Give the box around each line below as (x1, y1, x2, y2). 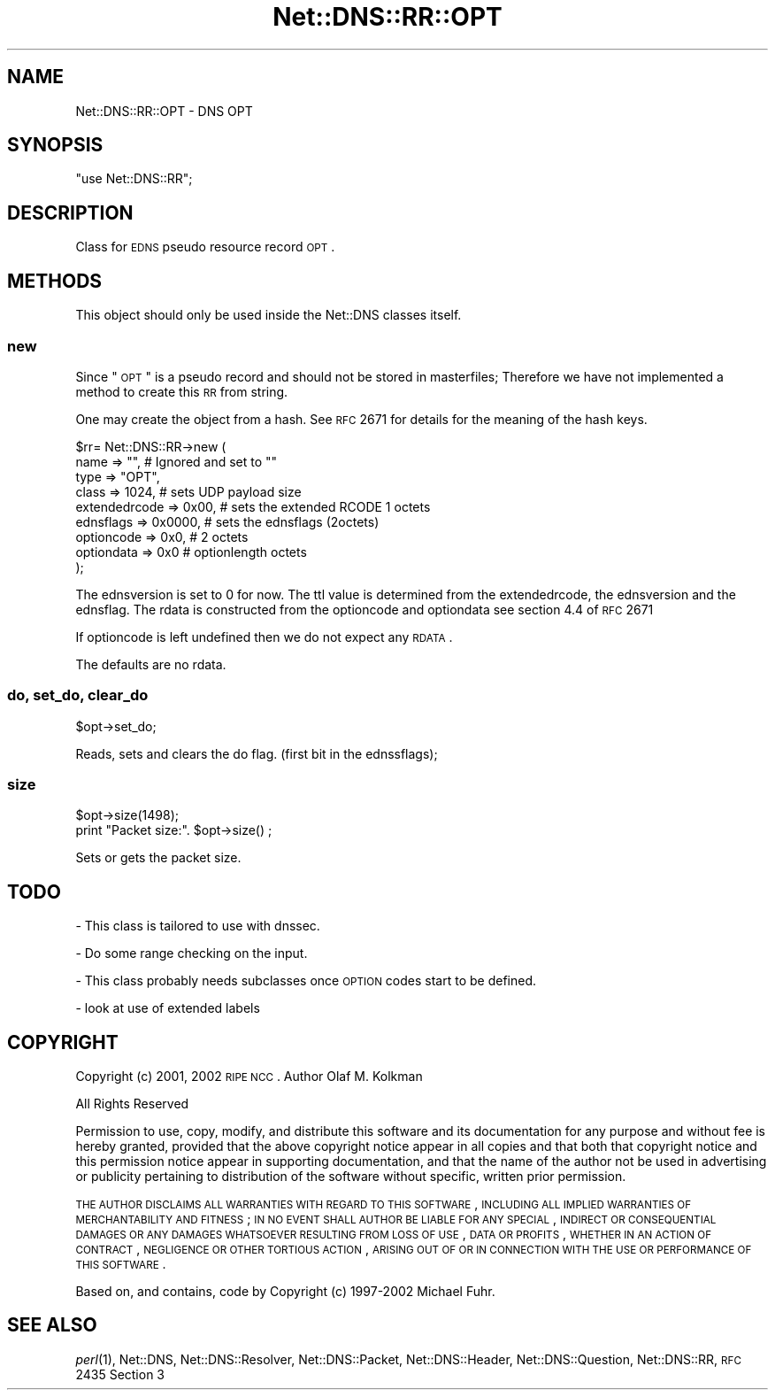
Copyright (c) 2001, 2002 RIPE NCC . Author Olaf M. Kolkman (75, 1069, 423, 1084)
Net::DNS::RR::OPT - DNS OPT (75, 103, 253, 119)
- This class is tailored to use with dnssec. (75, 918, 320, 934)
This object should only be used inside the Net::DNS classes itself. (75, 307, 462, 323)
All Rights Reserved (75, 1096, 189, 1112)
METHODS (7, 269, 103, 292)
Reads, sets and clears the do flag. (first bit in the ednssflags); (75, 745, 438, 761)
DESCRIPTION (7, 201, 134, 224)
